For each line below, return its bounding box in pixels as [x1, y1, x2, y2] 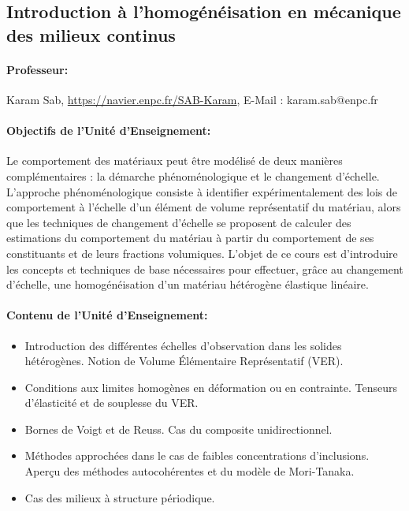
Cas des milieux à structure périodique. [24, 489, 215, 505]
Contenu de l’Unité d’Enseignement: [6, 307, 208, 323]
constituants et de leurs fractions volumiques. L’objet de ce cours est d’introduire [6, 244, 398, 261]
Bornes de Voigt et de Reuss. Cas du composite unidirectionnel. [24, 420, 333, 437]
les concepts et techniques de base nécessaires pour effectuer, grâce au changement [6, 260, 403, 277]
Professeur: [6, 61, 69, 77]
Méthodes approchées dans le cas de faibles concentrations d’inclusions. [24, 447, 370, 464]
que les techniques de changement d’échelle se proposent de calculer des [6, 214, 351, 230]
